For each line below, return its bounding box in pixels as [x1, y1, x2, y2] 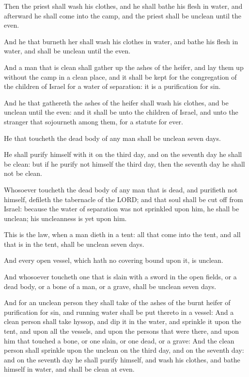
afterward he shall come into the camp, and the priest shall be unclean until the [4, 10, 241, 20]
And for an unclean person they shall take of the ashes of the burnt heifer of [4, 297, 231, 308]
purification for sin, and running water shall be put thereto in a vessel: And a [4, 307, 234, 317]
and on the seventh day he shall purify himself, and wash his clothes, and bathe [4, 354, 240, 364]
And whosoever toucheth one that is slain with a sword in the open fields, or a [4, 272, 237, 282]
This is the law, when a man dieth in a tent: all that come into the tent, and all [4, 229, 241, 240]
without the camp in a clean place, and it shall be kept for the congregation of [4, 71, 237, 82]
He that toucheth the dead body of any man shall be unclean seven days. [4, 133, 221, 143]
